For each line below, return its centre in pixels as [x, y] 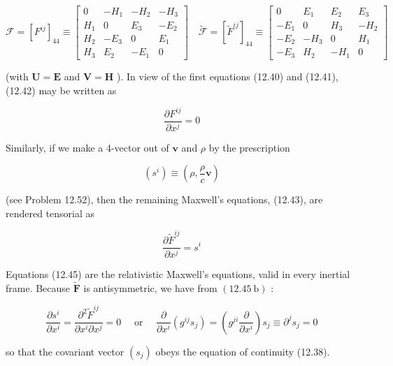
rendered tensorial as [50, 213]
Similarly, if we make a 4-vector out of [87, 147]
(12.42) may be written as [61, 90]
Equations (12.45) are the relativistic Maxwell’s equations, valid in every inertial [178, 274]
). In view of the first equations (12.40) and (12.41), [227, 76]
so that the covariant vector [65, 351]
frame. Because [38, 287]
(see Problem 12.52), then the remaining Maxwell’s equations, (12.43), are [164, 199]
